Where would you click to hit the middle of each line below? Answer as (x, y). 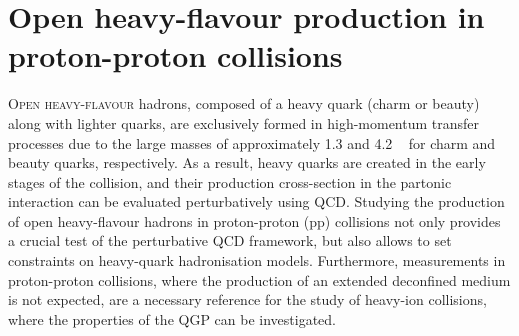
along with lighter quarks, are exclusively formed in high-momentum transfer (244, 122)
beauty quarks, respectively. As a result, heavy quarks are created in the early (247, 162)
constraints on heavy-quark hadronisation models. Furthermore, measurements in (257, 260)
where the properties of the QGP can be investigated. (172, 318)
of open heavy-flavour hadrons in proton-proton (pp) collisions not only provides (254, 220)
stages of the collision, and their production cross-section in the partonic (230, 181)
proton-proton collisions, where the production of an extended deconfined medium (259, 279)
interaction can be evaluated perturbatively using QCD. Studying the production (256, 201)
